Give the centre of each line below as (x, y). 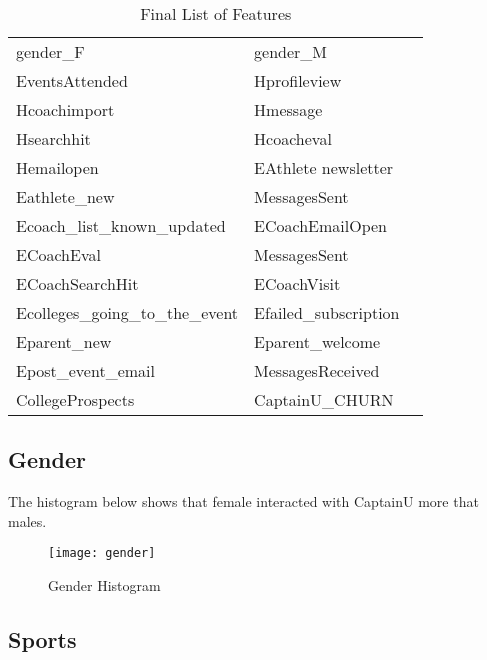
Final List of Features (216, 13)
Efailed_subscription (327, 312)
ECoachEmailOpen (321, 225)
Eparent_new (64, 341)
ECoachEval (58, 254)
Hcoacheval (293, 138)
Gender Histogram (104, 585)
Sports (42, 639)
